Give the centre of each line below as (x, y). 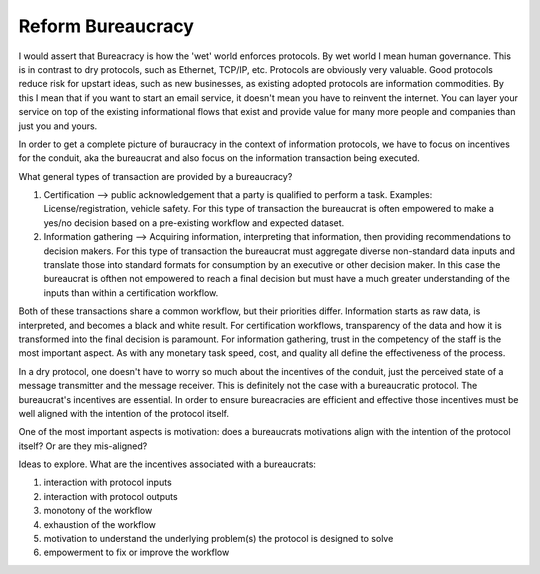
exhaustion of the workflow (100, 524)
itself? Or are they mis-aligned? (83, 446)
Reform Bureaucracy (106, 26)
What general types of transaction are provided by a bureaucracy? (155, 176)
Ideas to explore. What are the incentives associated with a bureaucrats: (167, 464)
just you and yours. (58, 126)
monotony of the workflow (98, 511)
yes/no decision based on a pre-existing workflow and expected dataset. (194, 222)
